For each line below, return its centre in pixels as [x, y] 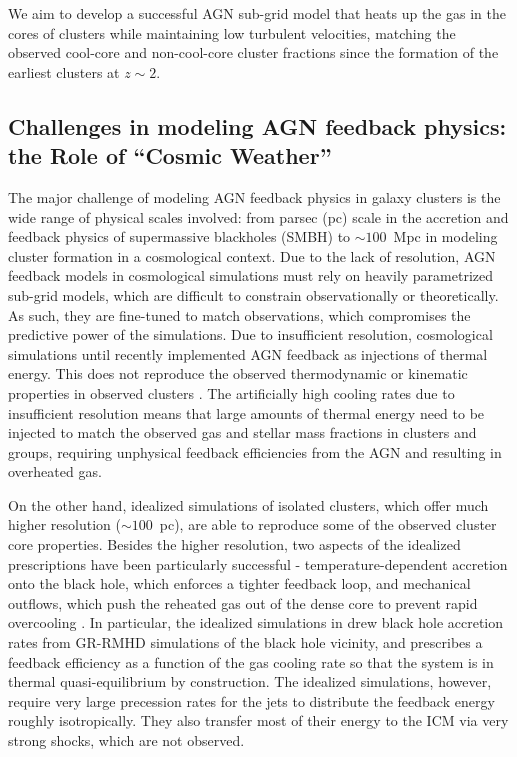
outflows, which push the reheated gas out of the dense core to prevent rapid [243, 602]
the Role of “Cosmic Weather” [170, 155]
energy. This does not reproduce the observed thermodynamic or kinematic [238, 373]
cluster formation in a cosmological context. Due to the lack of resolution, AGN [252, 255]
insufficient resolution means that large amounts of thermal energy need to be [246, 412]
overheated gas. [55, 471]
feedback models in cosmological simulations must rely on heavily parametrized [251, 275]
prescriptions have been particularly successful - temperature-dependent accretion [258, 563]
